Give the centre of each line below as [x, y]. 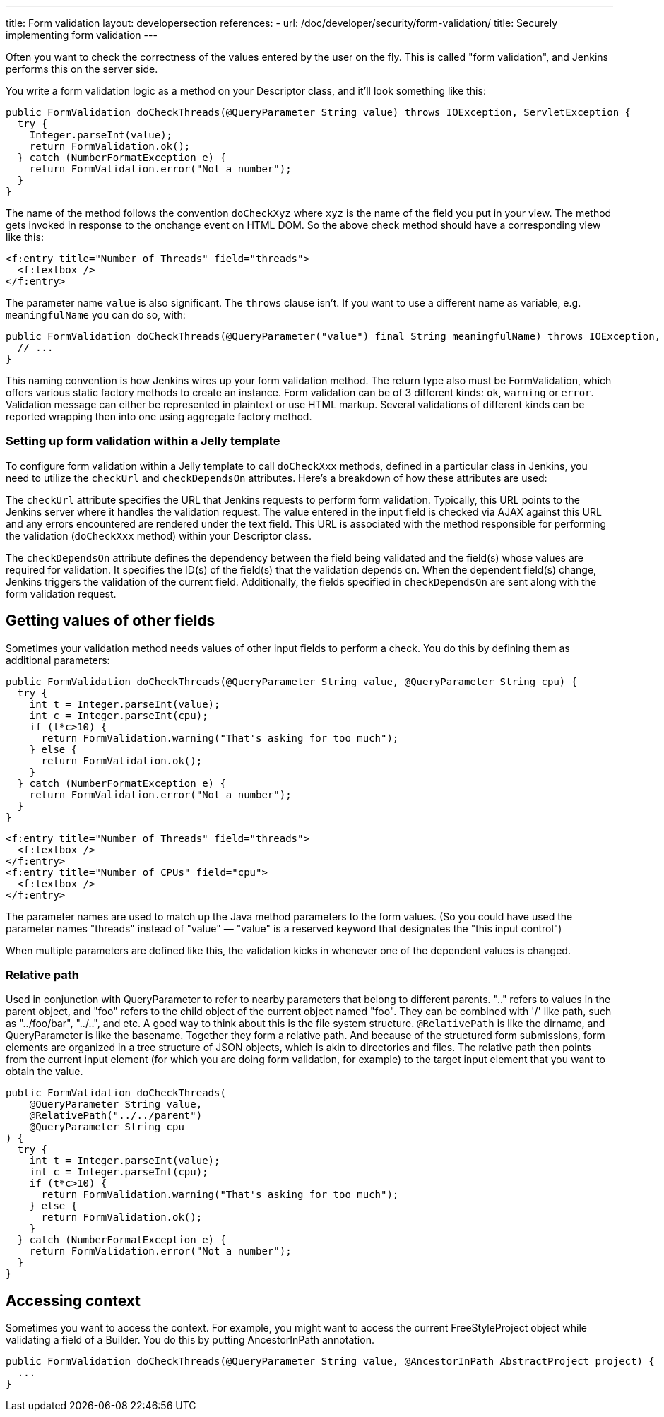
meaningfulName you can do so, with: [96, 315]
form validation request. [61, 593]
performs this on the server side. [82, 69]
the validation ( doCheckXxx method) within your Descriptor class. [159, 535]
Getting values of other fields [111, 621]
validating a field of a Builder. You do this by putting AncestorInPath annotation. [190, 1340]
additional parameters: [58, 660]
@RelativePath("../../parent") [116, 1116]
